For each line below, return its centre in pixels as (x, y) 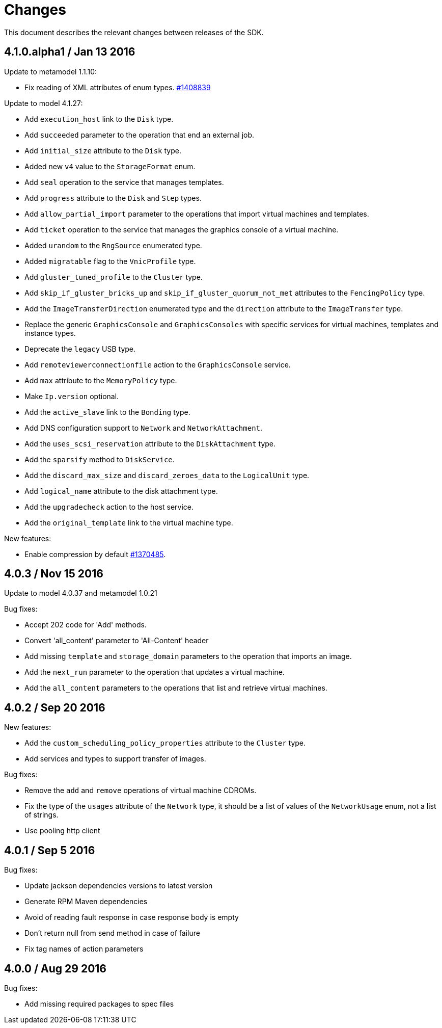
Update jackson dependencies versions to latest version (119, 886)
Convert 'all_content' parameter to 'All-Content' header (117, 641)
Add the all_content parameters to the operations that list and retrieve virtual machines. (176, 688)
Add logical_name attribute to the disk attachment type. (121, 491)
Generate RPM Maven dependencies (86, 902)
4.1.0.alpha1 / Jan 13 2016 (70, 52)
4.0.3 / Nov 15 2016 (54, 574)
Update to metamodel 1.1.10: (50, 71)
